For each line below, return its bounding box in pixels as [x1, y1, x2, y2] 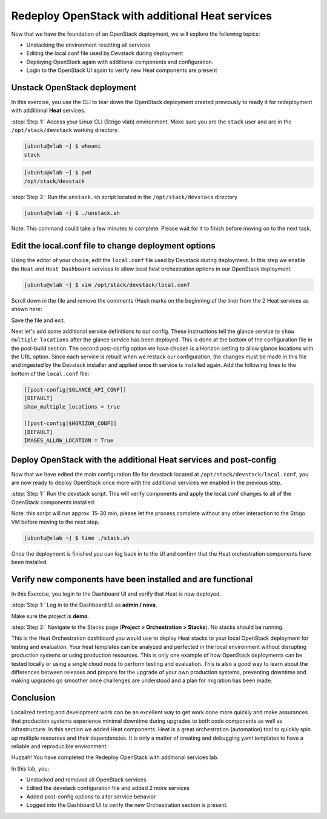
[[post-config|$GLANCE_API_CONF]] [24, 386, 127, 393]
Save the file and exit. [11, 317, 65, 324]
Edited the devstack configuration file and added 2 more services [26, 784, 190, 792]
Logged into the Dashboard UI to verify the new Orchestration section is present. [26, 801, 228, 809]
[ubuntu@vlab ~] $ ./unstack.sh [24, 209, 121, 216]
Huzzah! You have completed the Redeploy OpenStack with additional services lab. [11, 754, 219, 761]
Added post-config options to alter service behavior [26, 793, 156, 800]
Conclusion [11, 693, 56, 703]
